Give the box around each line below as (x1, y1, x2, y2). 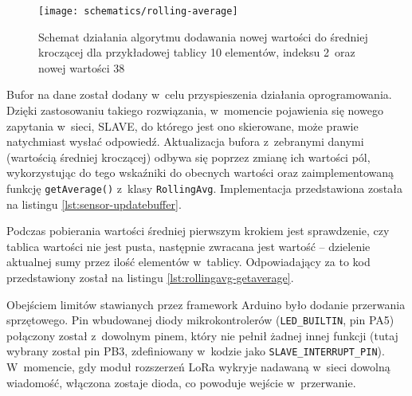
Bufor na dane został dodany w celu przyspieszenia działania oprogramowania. (6, 86, 392, 103)
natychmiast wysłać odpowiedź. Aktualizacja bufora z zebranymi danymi (6, 133, 364, 150)
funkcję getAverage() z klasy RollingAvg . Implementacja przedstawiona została (6, 180, 402, 196)
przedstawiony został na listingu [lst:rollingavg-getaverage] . (6, 269, 294, 286)
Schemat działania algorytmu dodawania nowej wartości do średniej (38, 28, 368, 45)
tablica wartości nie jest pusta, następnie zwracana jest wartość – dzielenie (6, 237, 371, 254)
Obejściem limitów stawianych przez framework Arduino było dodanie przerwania (6, 296, 406, 312)
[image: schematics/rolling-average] (38, 6, 238, 17)
